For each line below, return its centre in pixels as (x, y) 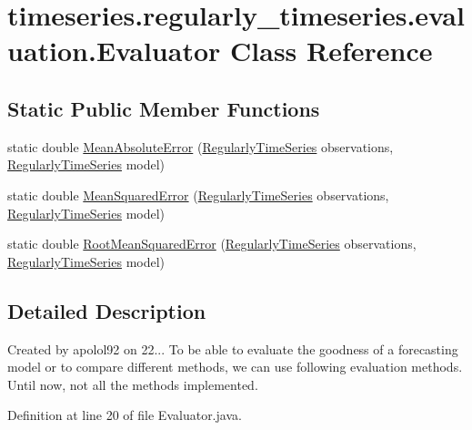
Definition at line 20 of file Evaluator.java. (125, 415)
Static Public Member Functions (164, 108)
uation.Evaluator (114, 51)
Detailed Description (107, 310)
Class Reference (331, 51)
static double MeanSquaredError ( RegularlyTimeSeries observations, (198, 195)
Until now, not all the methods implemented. (133, 384)
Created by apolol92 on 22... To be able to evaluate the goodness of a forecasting (233, 348)
